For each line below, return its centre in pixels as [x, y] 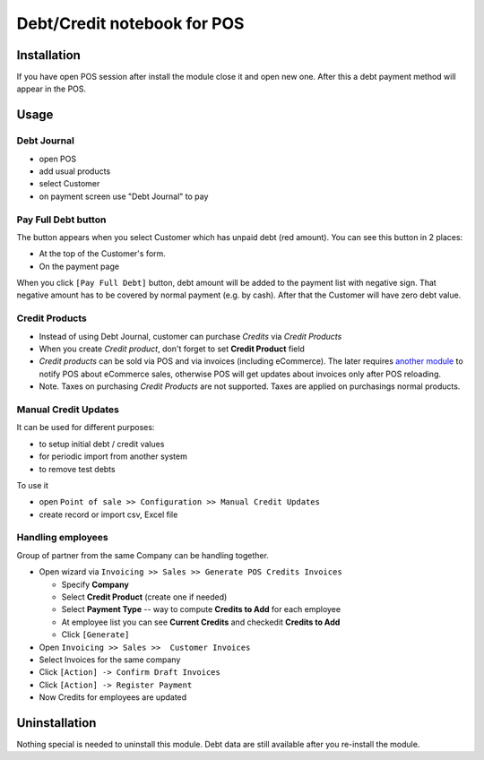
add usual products [75, 171]
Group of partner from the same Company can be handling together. [143, 555]
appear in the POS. [52, 89]
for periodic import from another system [113, 456]
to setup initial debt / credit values [102, 444]
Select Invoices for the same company [110, 660]
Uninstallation [56, 723]
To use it [33, 485]
